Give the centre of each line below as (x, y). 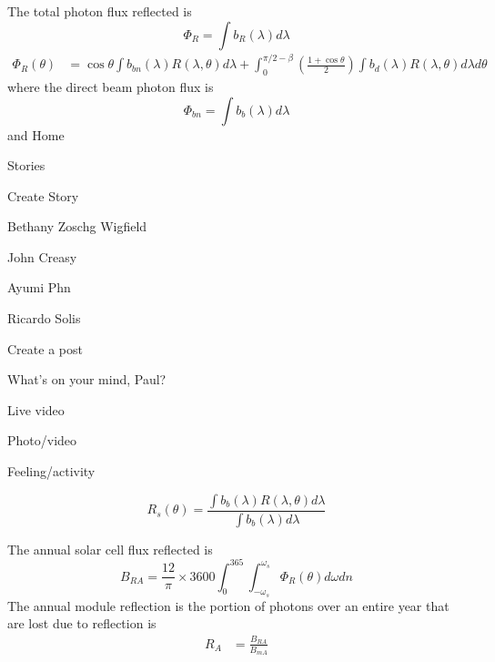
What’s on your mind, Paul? (87, 379)
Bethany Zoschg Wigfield (77, 226)
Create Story (43, 195)
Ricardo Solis (44, 318)
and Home (36, 134)
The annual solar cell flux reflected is (110, 549)
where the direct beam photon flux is (111, 86)
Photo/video (42, 440)
